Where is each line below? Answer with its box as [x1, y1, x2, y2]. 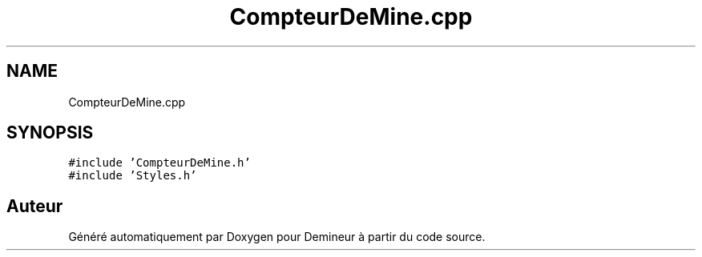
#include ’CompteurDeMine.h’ [68, 156, 251, 170]
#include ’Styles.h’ [68, 169, 197, 183]
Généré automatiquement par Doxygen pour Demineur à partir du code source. [68, 230, 486, 244]
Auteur [6, 195, 63, 216]
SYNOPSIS [6, 122, 94, 143]
